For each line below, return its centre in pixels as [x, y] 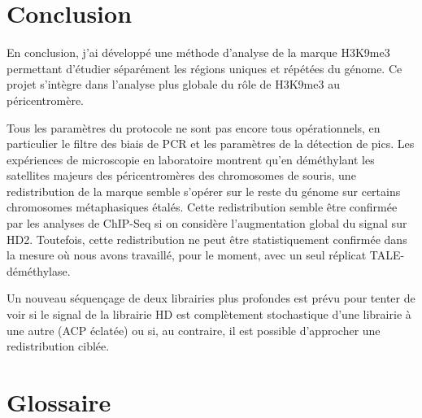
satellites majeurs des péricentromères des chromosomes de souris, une [181, 175]
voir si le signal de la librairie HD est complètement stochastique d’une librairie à [209, 314]
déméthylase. [39, 270]
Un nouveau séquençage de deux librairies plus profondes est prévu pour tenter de [211, 298]
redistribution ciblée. [58, 346]
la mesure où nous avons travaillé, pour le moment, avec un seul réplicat [187, 255]
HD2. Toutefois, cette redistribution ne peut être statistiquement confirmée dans [207, 239]
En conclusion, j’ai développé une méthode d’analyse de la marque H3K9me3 [198, 52]
